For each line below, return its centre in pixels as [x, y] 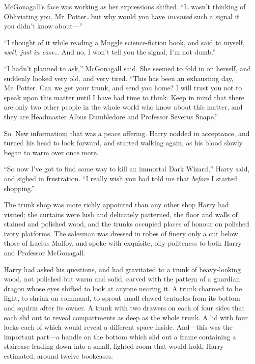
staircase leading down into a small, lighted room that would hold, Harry [114, 346]
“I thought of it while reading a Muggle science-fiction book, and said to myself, [124, 42]
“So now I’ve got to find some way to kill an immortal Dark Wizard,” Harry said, [127, 169]
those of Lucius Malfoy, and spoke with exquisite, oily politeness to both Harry [123, 243]
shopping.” [20, 188]
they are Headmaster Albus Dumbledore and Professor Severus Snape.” [111, 116]
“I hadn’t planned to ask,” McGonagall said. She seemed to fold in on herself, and [127, 68]
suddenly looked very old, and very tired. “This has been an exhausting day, [119, 78]
